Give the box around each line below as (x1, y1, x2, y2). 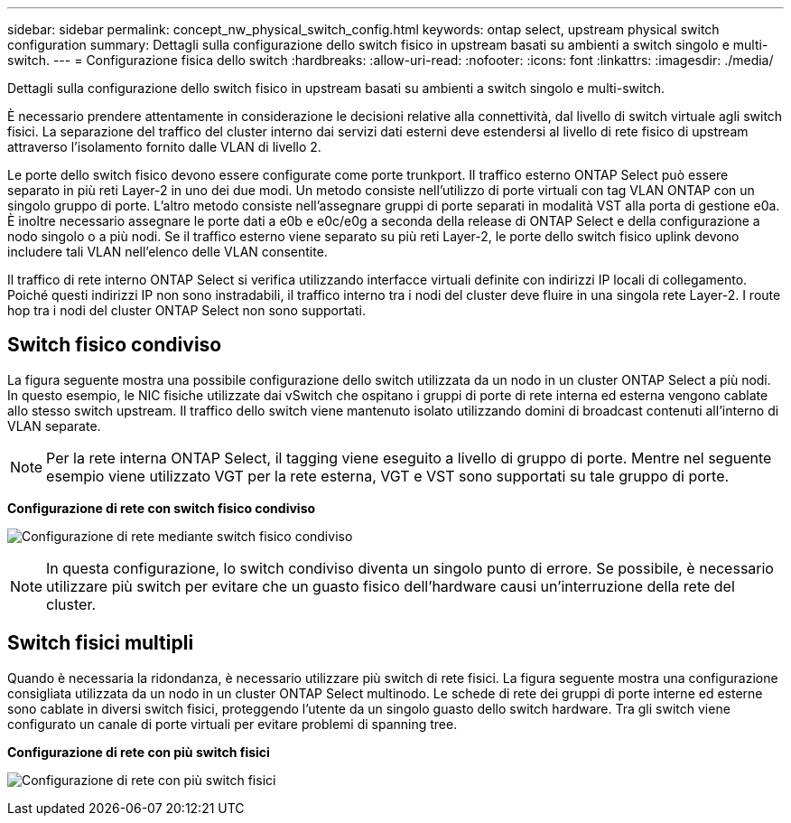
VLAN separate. (7, 417, 101, 434)
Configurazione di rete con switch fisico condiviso (7, 500, 316, 516)
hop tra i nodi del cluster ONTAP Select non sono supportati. (7, 303, 366, 318)
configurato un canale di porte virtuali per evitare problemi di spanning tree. (7, 715, 458, 732)
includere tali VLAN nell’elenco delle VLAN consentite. (7, 244, 328, 259)
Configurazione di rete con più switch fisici (7, 744, 270, 760)
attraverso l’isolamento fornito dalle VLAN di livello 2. (7, 139, 321, 154)
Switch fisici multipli (7, 631, 194, 655)
